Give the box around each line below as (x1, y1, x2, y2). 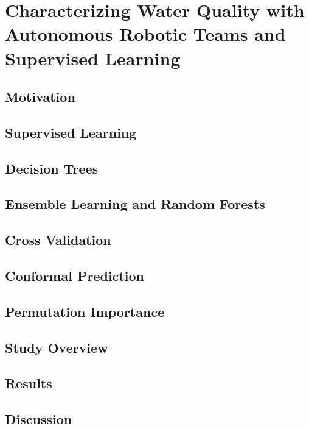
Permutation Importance (5, 302, 165, 321)
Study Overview (5, 338, 108, 356)
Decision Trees (5, 158, 99, 177)
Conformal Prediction (5, 266, 144, 285)
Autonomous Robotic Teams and (5, 21, 286, 46)
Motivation (5, 87, 75, 106)
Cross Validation (5, 230, 111, 249)
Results (5, 374, 52, 392)
